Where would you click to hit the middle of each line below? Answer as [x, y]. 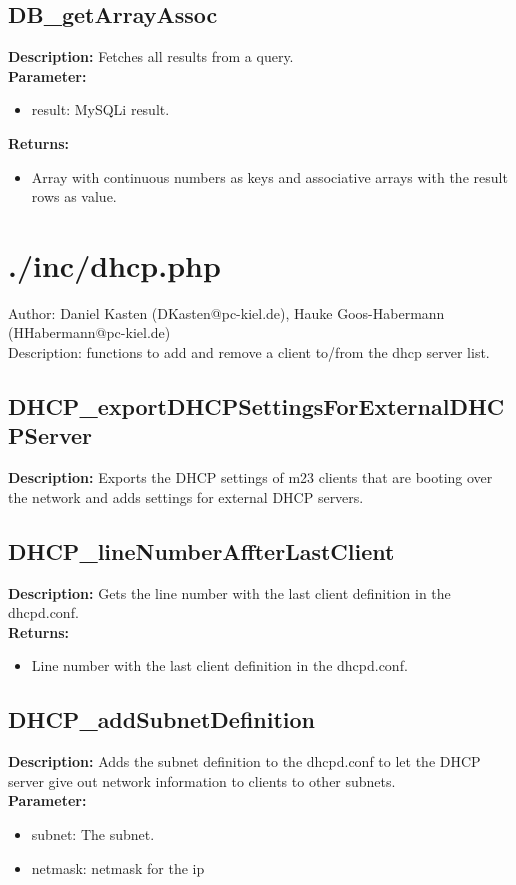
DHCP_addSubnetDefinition [162, 719]
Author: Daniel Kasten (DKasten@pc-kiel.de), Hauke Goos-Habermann [226, 312]
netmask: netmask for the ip [118, 867]
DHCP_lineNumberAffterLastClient [201, 550]
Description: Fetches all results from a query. [151, 56]
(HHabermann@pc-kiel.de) [89, 332]
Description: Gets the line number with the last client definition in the [229, 592]
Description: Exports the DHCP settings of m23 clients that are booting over [250, 477]
